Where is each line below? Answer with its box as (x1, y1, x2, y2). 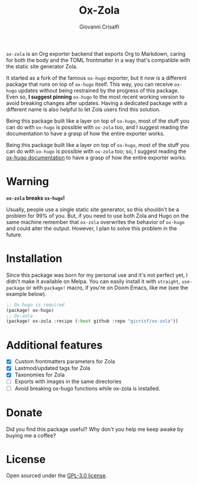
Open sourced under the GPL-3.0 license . (6, 472, 108, 479)
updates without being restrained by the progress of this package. (18, 87, 179, 94)
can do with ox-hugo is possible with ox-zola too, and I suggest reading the (6, 123, 188, 130)
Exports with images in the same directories (14, 378, 122, 385)
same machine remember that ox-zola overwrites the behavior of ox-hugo (6, 218, 185, 225)
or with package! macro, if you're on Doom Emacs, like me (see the (26, 284, 189, 291)
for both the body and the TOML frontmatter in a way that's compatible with (6, 56, 191, 63)
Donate (6, 406, 43, 419)
